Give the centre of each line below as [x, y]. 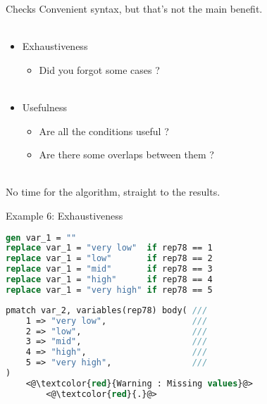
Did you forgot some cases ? [99, 69]
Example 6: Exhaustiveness [64, 215]
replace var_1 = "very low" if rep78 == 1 [109, 248]
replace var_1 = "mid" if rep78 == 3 [109, 269]
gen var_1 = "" [41, 238]
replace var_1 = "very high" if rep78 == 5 [109, 290]
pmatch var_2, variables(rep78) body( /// [107, 310]
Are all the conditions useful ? [104, 131]
